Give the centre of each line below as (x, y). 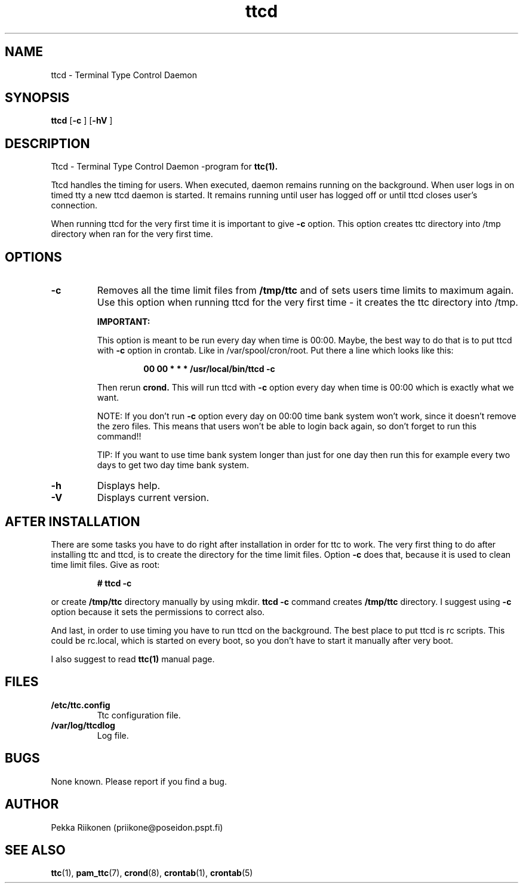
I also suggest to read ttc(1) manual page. (133, 659)
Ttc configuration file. (139, 715)
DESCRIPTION (47, 143)
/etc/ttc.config (81, 705)
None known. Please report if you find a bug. (139, 781)
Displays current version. (153, 498)
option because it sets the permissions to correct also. (158, 612)
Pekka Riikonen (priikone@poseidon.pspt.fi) (137, 827)
